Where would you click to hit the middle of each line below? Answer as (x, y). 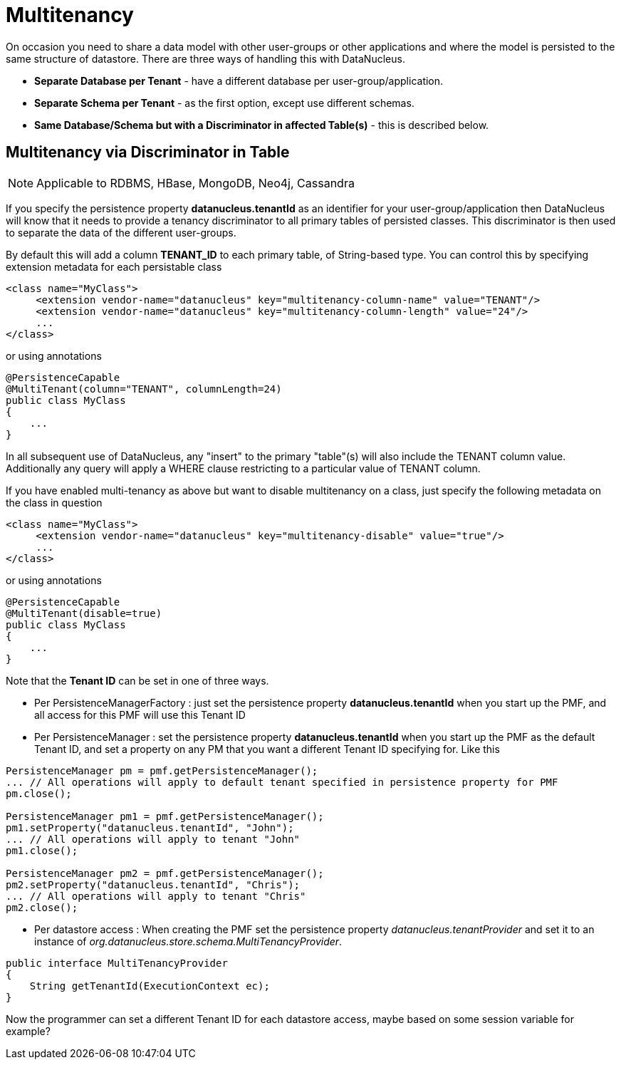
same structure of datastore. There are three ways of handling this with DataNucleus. (205, 58)
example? (28, 1031)
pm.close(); (39, 793)
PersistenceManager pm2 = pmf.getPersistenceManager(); (165, 873)
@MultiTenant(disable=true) (84, 613)
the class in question (54, 502)
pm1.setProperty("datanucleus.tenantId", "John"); (150, 827)
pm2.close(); (42, 907)
